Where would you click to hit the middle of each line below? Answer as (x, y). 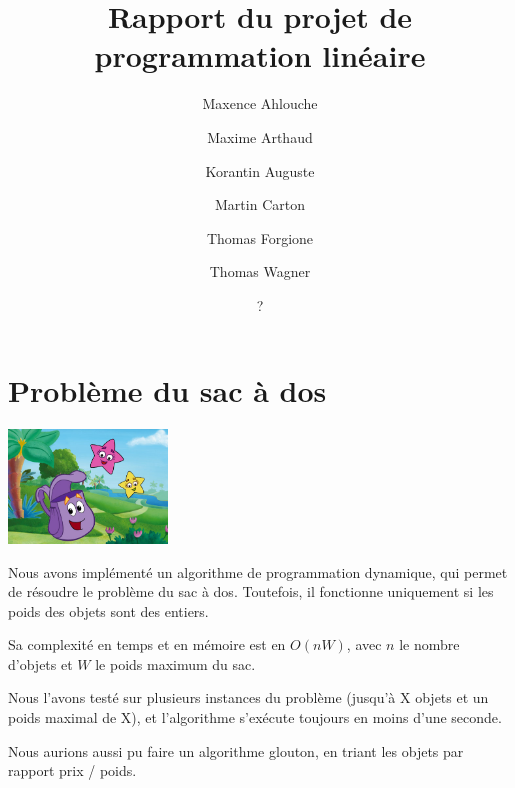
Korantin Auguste (260, 170)
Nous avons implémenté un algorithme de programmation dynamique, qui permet (258, 571)
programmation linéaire (260, 55)
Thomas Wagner (260, 271)
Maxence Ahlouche (260, 103)
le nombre (429, 644)
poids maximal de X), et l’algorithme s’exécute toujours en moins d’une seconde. (255, 717)
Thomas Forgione (260, 237)
